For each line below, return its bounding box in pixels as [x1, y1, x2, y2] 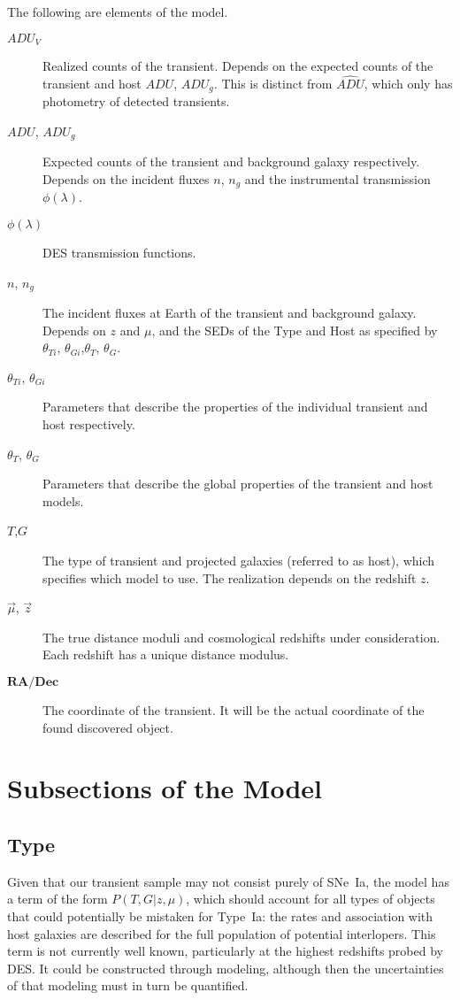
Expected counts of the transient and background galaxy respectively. [42, 152, 420, 171]
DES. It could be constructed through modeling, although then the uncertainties [7, 958, 444, 977]
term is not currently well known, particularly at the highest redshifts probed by [7, 942, 443, 960]
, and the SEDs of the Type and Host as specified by [151, 320, 438, 339]
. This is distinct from [213, 73, 333, 92]
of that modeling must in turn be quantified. [7, 976, 249, 995]
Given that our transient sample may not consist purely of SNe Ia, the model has [7, 872, 449, 890]
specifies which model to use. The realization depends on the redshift [42, 568, 417, 587]
